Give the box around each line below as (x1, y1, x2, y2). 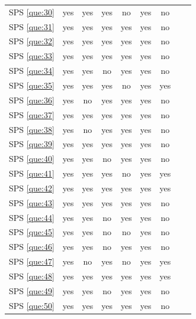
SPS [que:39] (9, 138, 54, 150)
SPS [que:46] (9, 240, 54, 253)
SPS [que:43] (9, 196, 54, 209)
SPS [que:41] (9, 167, 54, 180)
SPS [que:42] (9, 181, 54, 194)
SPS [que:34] (9, 64, 54, 77)
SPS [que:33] (9, 50, 54, 62)
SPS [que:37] (9, 108, 54, 121)
